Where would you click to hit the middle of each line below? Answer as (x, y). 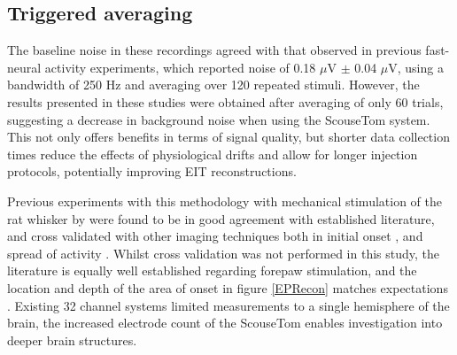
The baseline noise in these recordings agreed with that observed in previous (214, 50)
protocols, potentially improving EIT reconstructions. (152, 171)
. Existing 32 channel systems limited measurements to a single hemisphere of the (228, 305)
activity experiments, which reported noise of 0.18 (180, 67)
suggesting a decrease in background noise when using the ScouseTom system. (219, 119)
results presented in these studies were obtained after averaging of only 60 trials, (225, 101)
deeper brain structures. (72, 340)
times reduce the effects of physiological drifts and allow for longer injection (213, 154)
